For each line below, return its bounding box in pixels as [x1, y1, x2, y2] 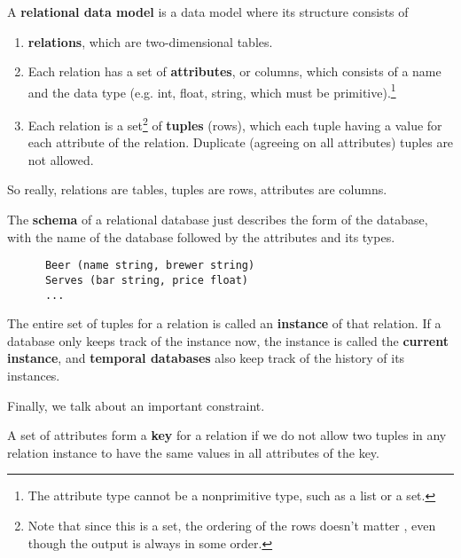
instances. [7, 366, 60, 384]
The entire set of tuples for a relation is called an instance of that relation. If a [7, 314, 441, 333]
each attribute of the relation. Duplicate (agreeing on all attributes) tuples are [27, 133, 454, 152]
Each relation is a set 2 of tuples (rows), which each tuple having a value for [27, 114, 442, 134]
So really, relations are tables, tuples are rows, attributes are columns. [7, 180, 387, 199]
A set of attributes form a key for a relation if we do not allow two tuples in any [7, 426, 447, 444]
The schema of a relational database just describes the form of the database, [7, 210, 428, 229]
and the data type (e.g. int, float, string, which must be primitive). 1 [27, 80, 396, 101]
